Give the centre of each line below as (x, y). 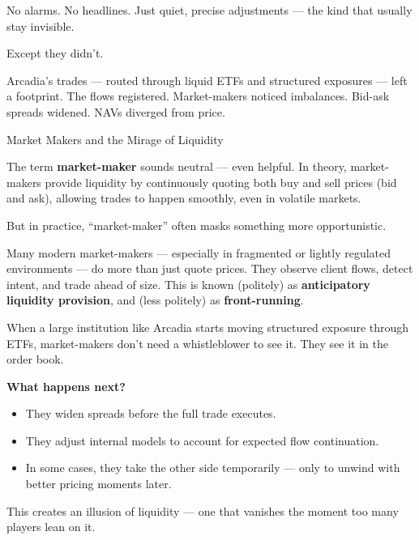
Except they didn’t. (55, 53)
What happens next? (66, 386)
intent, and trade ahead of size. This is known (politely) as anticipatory (188, 284)
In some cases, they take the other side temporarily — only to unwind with (213, 468)
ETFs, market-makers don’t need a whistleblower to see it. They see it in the (197, 343)
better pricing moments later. (98, 484)
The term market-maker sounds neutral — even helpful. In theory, (177, 166)
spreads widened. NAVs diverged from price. (116, 111)
